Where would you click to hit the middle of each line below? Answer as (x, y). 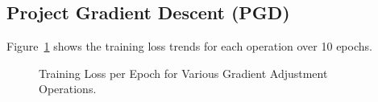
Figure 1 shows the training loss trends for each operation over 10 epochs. (189, 46)
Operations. (68, 89)
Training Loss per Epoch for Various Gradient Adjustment (183, 73)
